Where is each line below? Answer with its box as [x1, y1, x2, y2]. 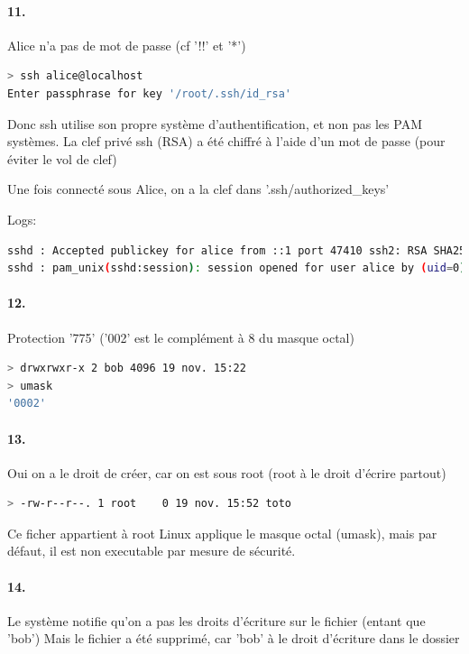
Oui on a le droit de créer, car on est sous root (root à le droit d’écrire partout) [7, 463, 446, 482]
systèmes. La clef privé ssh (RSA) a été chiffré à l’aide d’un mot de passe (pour [7, 132, 446, 151]
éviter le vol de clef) [7, 149, 117, 168]
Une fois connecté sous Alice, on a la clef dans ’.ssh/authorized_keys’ [7, 180, 390, 198]
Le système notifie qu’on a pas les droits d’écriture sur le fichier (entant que [7, 611, 426, 630]
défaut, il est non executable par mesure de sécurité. [7, 541, 296, 560]
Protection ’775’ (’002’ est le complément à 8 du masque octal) [7, 327, 354, 346]
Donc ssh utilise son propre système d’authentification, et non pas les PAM [7, 114, 422, 133]
